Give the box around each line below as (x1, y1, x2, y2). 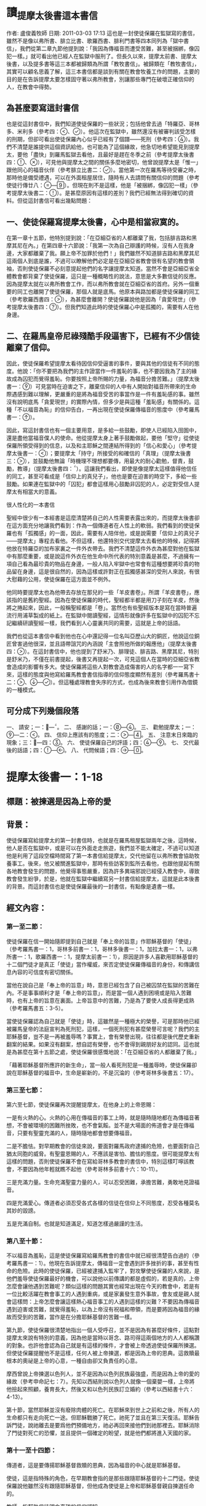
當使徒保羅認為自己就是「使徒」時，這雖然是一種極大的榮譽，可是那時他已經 (6, 1018, 200, 1025)
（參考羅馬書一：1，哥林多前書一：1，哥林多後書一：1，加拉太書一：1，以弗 (6, 945, 198, 952)
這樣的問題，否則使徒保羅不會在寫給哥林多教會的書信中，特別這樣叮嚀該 (6, 1158, 189, 1165)
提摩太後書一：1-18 (6, 770, 103, 784)
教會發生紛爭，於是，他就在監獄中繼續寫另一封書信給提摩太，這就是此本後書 (6, 875, 200, 882)
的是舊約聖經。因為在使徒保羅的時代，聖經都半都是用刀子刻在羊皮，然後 (17, 596, 200, 603)
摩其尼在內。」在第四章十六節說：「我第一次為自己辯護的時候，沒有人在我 (6, 242, 189, 249)
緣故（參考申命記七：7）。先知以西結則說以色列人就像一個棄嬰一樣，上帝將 (6, 1378, 195, 1386)
